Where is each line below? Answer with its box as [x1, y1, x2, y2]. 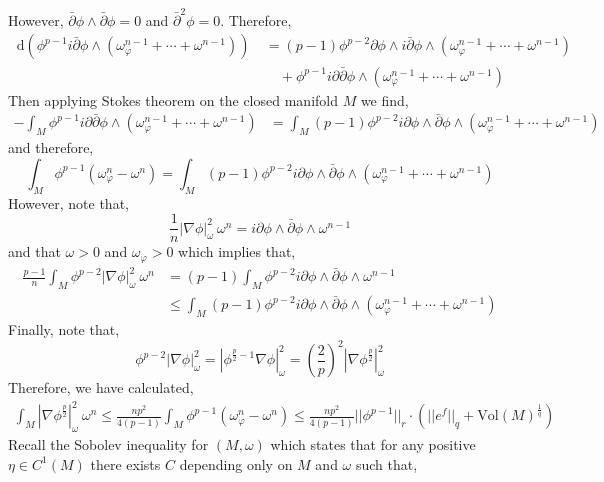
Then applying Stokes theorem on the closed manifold [8, 89, 338, 110]
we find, [360, 89, 409, 110]
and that [8, 241, 61, 262]
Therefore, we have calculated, [8, 377, 194, 398]
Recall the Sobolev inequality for [8, 434, 209, 455]
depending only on [179, 453, 293, 474]
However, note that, [8, 192, 129, 213]
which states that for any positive [270, 434, 476, 455]
